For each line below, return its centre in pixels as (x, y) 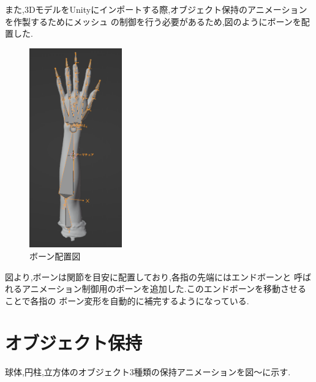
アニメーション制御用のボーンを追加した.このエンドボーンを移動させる (164, 289)
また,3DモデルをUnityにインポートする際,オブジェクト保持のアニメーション (156, 9)
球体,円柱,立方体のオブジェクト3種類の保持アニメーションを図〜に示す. (148, 372)
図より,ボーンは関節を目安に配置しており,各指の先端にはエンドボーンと (148, 276)
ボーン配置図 (55, 256)
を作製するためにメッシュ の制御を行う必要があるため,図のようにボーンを (153, 21)
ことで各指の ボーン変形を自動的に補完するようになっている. (127, 300)
